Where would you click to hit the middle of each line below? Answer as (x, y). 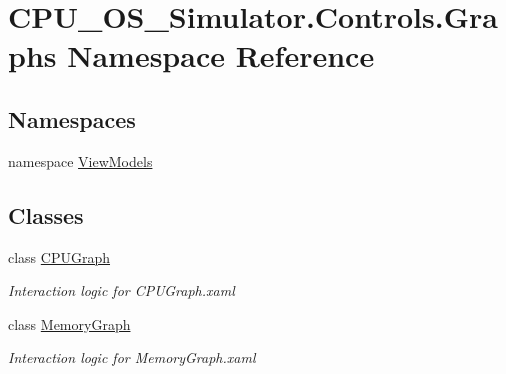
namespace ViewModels (80, 160)
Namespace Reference (221, 55)
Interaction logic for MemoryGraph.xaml (132, 357)
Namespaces (72, 118)
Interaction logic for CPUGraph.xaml (121, 290)
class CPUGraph (59, 256)
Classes (46, 214)
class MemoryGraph (69, 323)
